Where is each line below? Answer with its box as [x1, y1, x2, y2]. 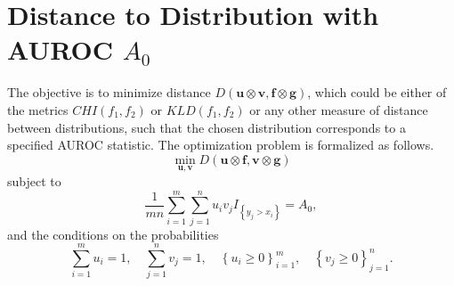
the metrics [7, 100, 69, 118]
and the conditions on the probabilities [7, 225, 219, 243]
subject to [7, 171, 61, 190]
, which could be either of [307, 83, 447, 102]
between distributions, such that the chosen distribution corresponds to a [7, 118, 406, 136]
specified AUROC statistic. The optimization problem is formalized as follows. [7, 135, 434, 154]
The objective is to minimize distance [7, 83, 211, 102]
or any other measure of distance [249, 100, 428, 118]
